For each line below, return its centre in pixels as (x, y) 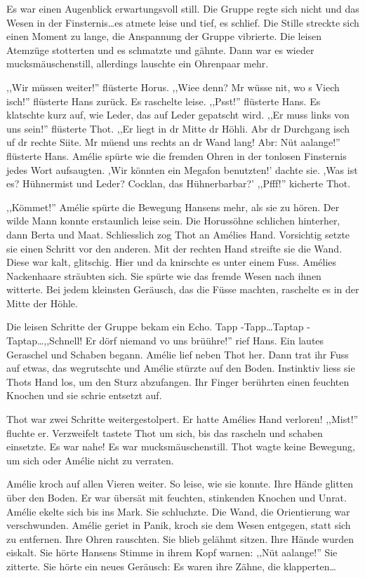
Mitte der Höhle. (42, 303)
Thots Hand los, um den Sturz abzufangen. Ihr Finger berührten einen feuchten (178, 381)
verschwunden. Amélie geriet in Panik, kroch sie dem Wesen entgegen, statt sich (179, 525)
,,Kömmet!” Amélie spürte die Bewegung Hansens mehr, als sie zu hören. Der (173, 207)
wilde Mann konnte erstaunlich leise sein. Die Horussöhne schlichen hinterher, (173, 221)
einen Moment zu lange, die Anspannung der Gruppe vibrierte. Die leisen (164, 36)
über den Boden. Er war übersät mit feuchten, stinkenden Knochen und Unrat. (177, 497)
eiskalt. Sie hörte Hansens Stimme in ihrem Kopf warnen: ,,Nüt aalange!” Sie (172, 552)
